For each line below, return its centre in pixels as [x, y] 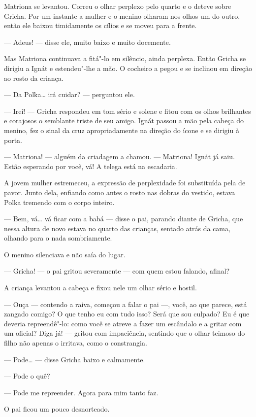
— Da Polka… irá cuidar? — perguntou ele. [69, 94]
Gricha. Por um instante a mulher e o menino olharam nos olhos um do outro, [122, 16]
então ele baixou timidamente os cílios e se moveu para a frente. [100, 25]
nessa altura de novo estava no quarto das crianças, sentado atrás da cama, [117, 228]
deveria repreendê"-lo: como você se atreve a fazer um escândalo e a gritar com [123, 323]
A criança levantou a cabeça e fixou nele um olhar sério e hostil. [100, 288]
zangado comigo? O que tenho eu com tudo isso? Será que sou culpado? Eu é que [127, 314]
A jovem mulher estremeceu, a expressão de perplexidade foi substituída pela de [125, 183]
